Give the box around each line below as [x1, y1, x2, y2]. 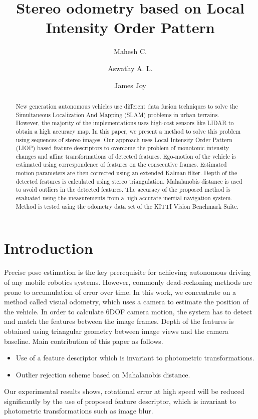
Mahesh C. [114, 46, 147, 57]
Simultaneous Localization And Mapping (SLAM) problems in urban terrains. [16, 110, 219, 119]
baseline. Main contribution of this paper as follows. [4, 335, 163, 346]
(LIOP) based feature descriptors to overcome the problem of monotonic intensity [16, 144, 229, 152]
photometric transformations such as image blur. [4, 405, 153, 416]
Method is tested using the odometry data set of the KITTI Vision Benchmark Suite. [16, 202, 238, 210]
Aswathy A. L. [108, 63, 153, 73]
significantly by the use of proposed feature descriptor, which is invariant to [4, 395, 236, 406]
